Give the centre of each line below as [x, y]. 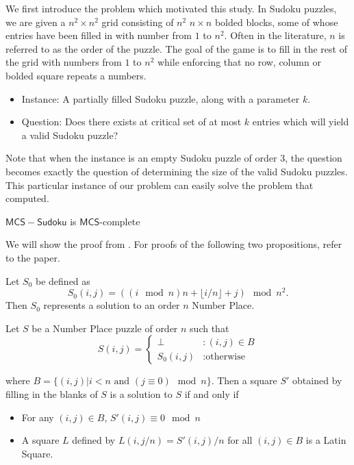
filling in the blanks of [52, 393]
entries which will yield [301, 122]
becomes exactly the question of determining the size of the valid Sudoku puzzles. [177, 171]
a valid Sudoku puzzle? [70, 135]
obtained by [317, 380]
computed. [27, 198]
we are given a [36, 22]
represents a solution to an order [112, 305]
